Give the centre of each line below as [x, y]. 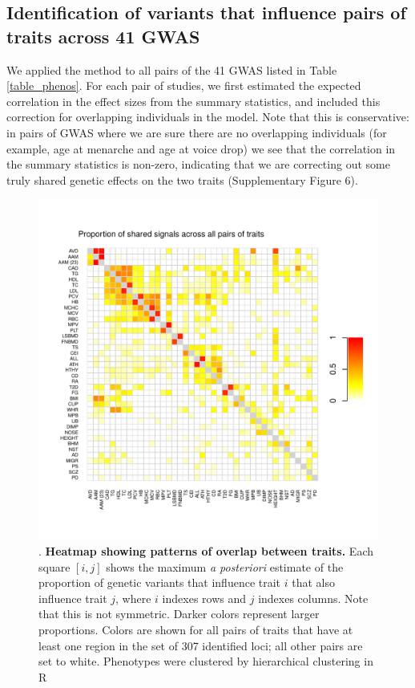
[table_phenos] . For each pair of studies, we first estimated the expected [184, 85]
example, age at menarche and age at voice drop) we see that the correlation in [201, 148]
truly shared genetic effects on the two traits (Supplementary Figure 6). [182, 179]
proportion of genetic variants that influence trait [160, 582]
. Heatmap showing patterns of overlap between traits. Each [206, 550]
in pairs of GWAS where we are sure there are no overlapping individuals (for [197, 132]
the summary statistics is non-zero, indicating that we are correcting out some [198, 164]
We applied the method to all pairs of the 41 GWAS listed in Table [172, 69]
